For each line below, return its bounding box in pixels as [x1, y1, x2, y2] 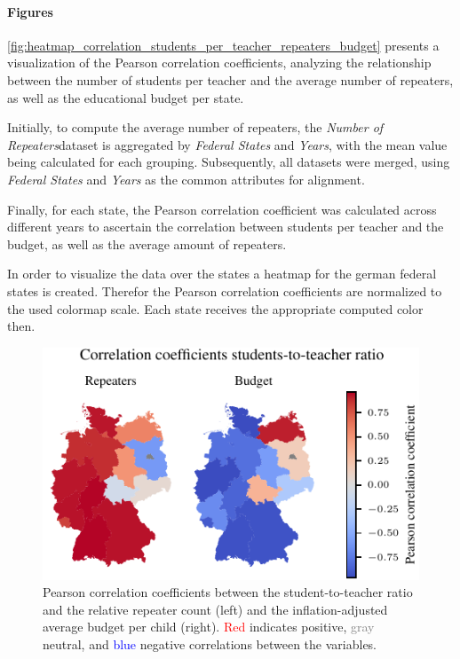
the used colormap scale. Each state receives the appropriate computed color [7, 299, 424, 318]
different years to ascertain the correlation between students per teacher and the [7, 217, 444, 236]
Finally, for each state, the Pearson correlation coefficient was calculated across [7, 200, 437, 218]
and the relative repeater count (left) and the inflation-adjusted [43, 600, 388, 618]
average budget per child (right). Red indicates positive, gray [43, 617, 375, 636]
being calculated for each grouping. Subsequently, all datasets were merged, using [7, 153, 450, 171]
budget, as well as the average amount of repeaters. [7, 234, 287, 253]
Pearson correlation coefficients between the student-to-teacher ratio [43, 583, 413, 601]
